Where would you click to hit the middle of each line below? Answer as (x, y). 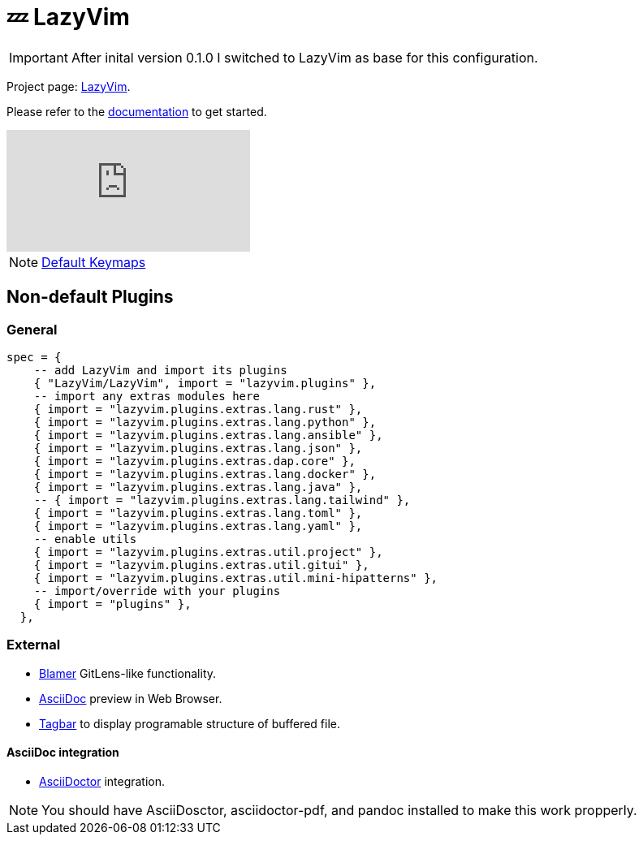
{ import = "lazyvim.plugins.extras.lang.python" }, (205, 422)
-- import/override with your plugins (157, 591)
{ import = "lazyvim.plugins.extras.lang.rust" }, (198, 409)
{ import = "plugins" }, (112, 604)
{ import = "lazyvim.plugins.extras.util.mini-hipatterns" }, (236, 578)
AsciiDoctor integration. (102, 781)
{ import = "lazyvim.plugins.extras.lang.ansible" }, (208, 435)
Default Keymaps (94, 262)
